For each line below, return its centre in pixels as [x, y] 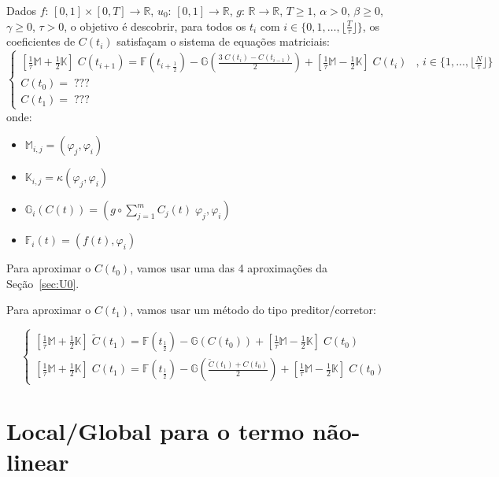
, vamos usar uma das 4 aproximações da [229, 268]
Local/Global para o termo [155, 430]
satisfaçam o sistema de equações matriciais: [223, 41]
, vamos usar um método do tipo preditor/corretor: [253, 310]
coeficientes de [41, 41]
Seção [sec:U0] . [43, 283]
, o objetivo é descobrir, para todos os [155, 26]
